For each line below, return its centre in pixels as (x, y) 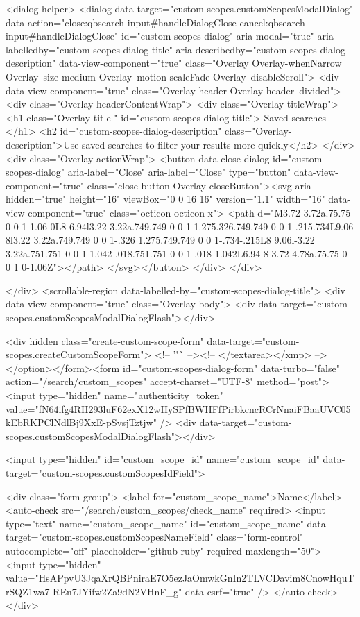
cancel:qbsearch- (274, 22)
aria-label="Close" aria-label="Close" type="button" (179, 172)
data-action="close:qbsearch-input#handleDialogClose (121, 22)
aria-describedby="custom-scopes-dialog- (262, 49)
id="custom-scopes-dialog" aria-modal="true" (217, 36)
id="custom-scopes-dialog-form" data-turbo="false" (231, 367)
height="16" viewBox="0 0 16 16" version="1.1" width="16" (197, 199)
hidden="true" (36, 199)
